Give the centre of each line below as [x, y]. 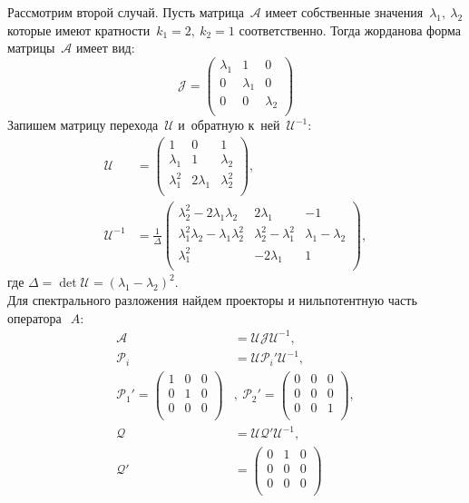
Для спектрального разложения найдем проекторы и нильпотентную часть [212, 300]
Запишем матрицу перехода [83, 125]
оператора [34, 317]
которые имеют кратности [79, 30]
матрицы [31, 48]
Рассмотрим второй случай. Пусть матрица [126, 12]
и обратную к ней [229, 125]
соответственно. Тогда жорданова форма [350, 30]
